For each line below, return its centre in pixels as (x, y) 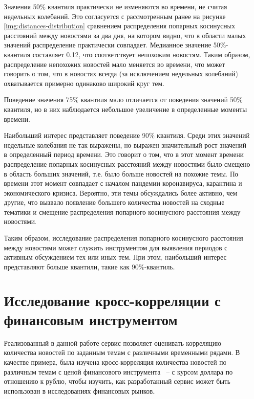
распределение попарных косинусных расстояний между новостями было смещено (127, 164)
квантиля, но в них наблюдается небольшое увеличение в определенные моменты (126, 109)
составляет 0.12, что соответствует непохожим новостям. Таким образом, (141, 54)
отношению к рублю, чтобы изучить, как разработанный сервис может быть (117, 381)
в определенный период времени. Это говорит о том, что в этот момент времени (124, 154)
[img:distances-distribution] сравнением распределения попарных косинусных (120, 26)
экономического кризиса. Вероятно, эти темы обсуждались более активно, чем (121, 192)
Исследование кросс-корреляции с (112, 300)
